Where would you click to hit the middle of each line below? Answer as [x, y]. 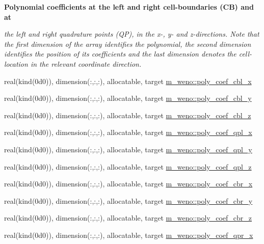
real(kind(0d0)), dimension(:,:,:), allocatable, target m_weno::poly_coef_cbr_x [128, 184]
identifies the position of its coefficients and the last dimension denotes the [120, 54]
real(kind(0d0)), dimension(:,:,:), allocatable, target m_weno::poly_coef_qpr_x [129, 235]
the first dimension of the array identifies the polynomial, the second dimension [128, 44]
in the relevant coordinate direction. [86, 63]
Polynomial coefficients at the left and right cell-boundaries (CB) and [129, 7]
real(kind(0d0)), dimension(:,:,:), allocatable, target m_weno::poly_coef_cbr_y [128, 200]
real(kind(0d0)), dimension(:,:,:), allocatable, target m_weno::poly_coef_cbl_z [128, 115]
